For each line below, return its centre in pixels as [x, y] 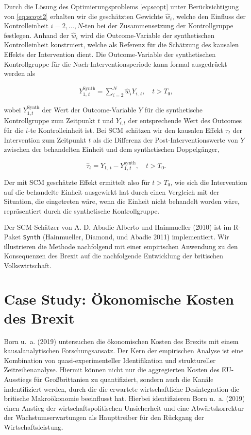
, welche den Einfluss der [209, 16]
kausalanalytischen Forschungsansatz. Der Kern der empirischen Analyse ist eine [124, 351]
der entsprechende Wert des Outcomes [185, 120]
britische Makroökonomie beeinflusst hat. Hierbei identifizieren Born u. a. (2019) [125, 398]
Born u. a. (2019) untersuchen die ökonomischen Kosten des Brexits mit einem [121, 341]
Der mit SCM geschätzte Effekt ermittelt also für [77, 182]
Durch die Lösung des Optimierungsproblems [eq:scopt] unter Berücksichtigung [121, 6]
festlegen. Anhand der [36, 35]
